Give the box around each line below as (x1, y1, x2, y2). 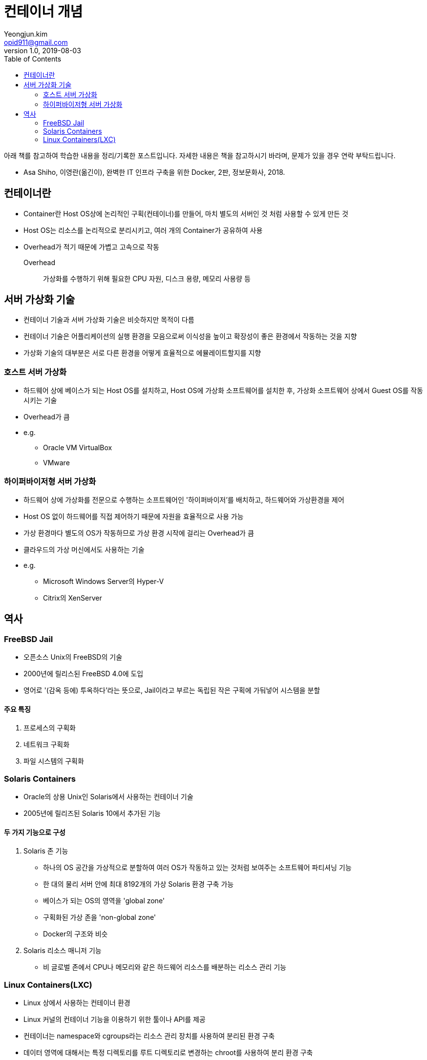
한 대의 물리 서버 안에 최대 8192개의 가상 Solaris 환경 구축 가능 (43, 880, 234, 889)
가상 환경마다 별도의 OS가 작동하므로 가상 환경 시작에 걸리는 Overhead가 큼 (23, 528, 254, 537)
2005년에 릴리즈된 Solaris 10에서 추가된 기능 (23, 809, 161, 818)
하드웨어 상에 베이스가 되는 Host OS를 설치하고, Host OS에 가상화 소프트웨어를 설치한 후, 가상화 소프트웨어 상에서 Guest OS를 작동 (23, 386, 423, 395)
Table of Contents (4, 54, 62, 63)
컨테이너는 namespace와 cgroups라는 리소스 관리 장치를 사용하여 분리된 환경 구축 (23, 1032, 275, 1040)
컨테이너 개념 (4, 3, 83, 20)
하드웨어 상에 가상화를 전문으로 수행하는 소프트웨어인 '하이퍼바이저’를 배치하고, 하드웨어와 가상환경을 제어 (23, 495, 344, 504)
